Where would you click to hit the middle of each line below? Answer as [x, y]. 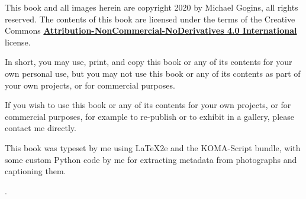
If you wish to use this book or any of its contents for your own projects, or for [148, 105]
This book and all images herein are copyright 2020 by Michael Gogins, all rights [152, 7]
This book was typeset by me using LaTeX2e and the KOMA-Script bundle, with [153, 147]
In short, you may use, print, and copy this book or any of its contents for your [149, 62]
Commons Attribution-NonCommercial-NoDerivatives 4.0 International [151, 30]
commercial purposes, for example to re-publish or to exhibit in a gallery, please [149, 116]
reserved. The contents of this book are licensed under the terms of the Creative [150, 19]
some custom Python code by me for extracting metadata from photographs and [151, 159]
